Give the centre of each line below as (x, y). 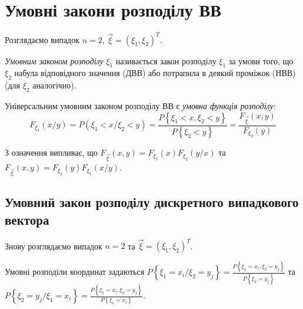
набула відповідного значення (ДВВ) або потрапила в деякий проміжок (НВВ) (155, 73)
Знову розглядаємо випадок (54, 246)
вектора (27, 219)
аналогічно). (54, 85)
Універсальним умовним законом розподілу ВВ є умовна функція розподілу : (140, 106)
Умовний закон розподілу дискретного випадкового (152, 202)
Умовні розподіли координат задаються (75, 272)
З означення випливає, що (51, 152)
